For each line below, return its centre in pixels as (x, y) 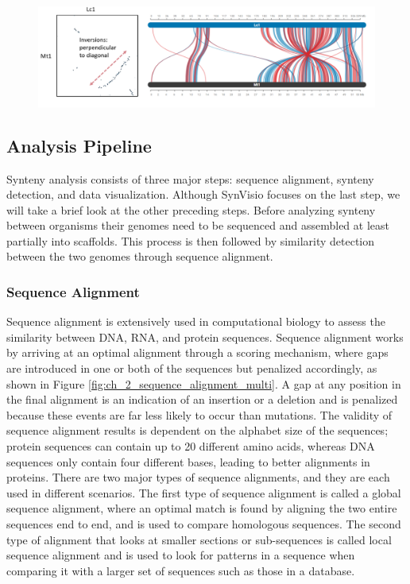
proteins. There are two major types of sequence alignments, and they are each (198, 477)
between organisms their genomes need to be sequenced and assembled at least (198, 225)
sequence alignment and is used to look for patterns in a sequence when (181, 555)
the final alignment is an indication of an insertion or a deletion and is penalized (202, 399)
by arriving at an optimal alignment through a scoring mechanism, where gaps (197, 352)
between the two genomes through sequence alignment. (140, 256)
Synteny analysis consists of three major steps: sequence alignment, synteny (190, 178)
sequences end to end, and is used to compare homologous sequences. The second (204, 524)
